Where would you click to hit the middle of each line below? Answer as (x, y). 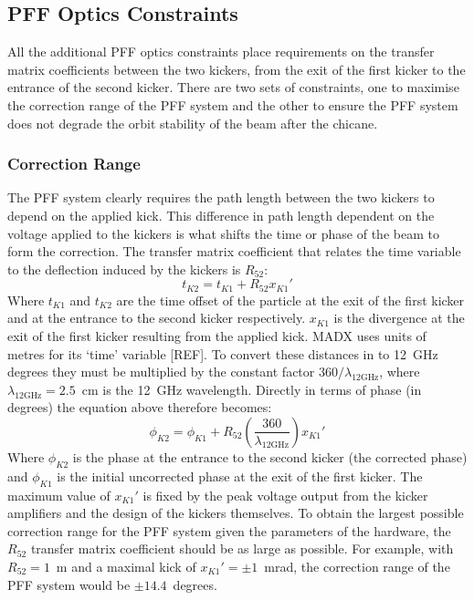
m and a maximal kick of (126, 566)
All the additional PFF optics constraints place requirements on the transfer (221, 52)
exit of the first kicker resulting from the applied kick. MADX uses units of (217, 336)
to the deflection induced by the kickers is (124, 269)
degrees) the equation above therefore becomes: (140, 407)
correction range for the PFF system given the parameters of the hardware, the (229, 530)
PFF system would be (69, 584)
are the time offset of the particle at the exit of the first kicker (290, 300)
